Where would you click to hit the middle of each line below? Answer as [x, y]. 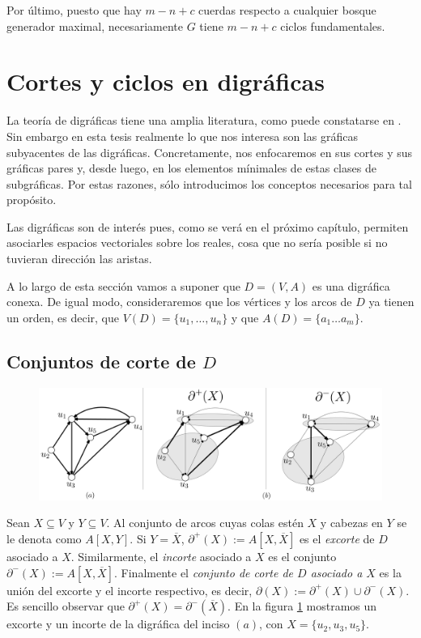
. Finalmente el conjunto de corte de [204, 572]
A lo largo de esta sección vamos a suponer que [123, 285]
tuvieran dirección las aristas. [79, 259]
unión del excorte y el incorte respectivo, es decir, [130, 590]
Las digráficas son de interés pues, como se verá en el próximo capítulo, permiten [208, 226]
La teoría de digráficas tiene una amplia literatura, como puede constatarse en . [204, 120]
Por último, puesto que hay [74, 10]
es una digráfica [351, 285]
